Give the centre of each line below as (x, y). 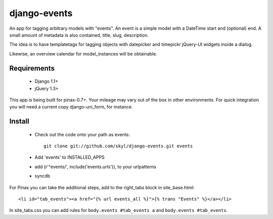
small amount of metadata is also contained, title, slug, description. (79, 35)
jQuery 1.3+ (47, 88)
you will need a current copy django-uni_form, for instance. (71, 107)
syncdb (42, 176)
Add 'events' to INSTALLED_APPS (70, 157)
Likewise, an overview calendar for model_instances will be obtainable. (83, 53)
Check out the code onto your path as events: (82, 134)
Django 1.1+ (47, 81)
